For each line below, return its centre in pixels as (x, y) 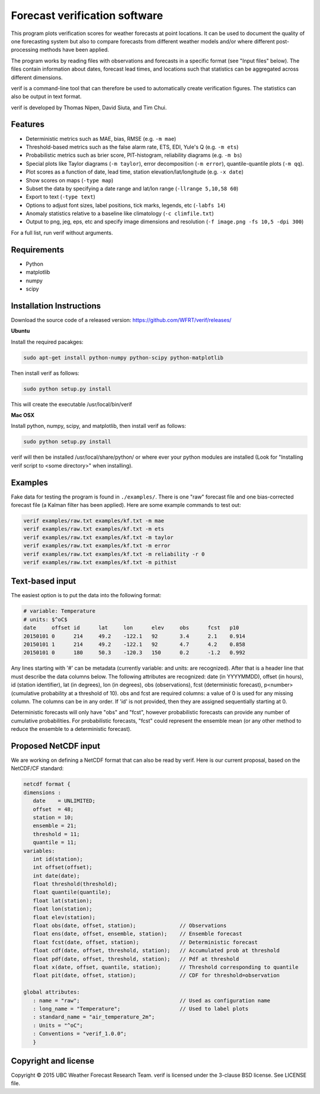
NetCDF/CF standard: (37, 768)
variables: (39, 851)
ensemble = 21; (55, 826)
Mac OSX (23, 415)
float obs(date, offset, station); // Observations (130, 926)
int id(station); (58, 859)
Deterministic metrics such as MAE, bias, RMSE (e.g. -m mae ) (101, 138)
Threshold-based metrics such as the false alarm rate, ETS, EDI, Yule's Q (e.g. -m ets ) (132, 147)
